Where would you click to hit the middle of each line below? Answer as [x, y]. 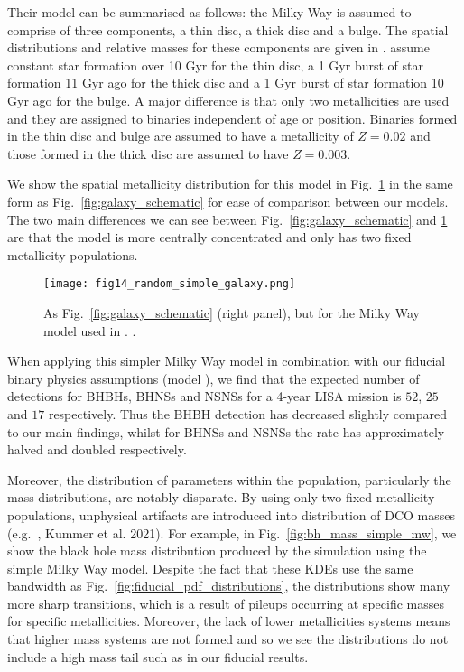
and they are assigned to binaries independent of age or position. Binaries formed [232, 118]
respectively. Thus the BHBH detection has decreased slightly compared [247, 413]
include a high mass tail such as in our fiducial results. [158, 656]
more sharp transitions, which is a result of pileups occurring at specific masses [226, 603]
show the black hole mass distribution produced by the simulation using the [217, 551]
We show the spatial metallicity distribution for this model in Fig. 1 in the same [230, 184]
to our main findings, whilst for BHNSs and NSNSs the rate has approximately [226, 431]
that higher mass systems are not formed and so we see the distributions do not [228, 639]
